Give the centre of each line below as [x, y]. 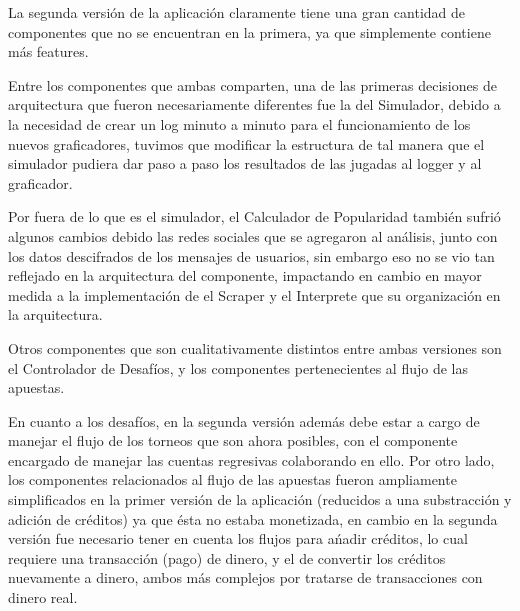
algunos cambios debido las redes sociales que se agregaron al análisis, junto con [253, 235]
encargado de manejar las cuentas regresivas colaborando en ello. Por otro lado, [251, 459]
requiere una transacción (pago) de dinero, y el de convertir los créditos [227, 557]
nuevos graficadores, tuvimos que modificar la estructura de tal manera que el [246, 143]
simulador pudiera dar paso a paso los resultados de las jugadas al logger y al [245, 163]
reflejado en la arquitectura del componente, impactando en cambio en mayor [245, 275]
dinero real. [43, 597]
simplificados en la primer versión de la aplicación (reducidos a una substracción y [260, 499]
